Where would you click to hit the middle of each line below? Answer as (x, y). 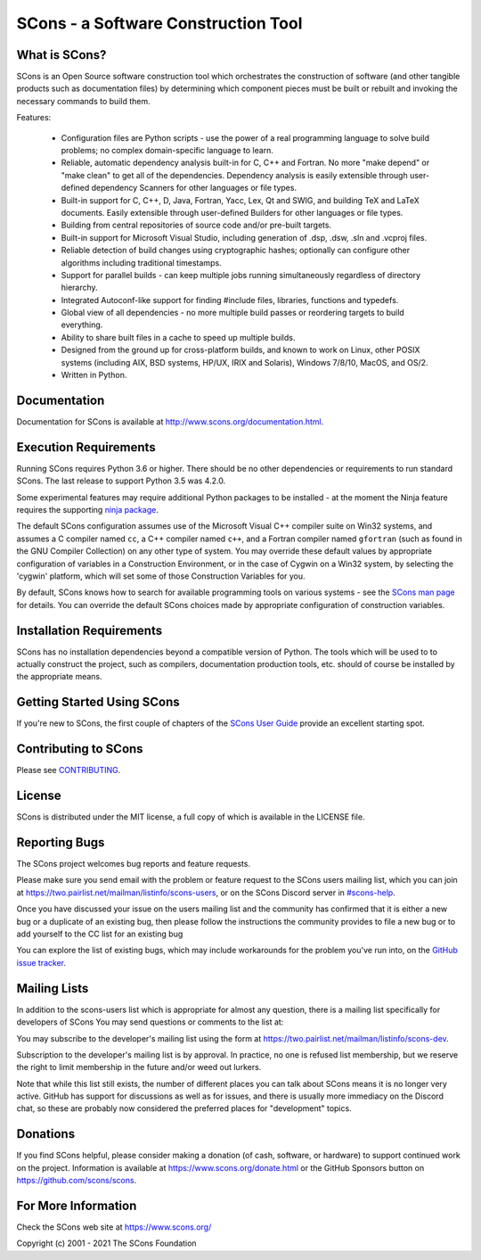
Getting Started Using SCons (98, 702)
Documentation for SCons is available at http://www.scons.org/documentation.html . (170, 421)
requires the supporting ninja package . (88, 510)
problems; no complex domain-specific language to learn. (167, 151)
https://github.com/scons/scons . (77, 1181)
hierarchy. (79, 288)
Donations (46, 1134)
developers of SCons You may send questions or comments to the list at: (150, 1022)
